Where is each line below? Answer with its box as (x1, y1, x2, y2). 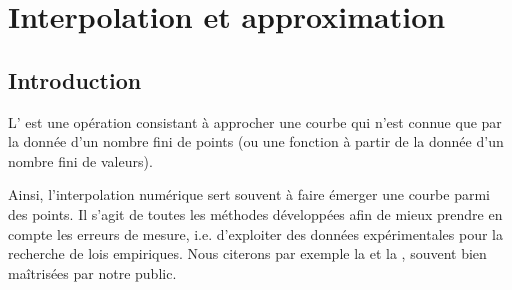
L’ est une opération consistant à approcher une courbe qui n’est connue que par (8, 111, 502, 132)
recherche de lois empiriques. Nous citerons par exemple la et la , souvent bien (8, 243, 487, 264)
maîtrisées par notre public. (8, 262, 177, 283)
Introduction (8, 64, 142, 95)
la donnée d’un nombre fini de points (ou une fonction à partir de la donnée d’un (8, 131, 504, 152)
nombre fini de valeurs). (8, 150, 153, 171)
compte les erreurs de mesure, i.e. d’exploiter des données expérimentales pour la (8, 223, 503, 244)
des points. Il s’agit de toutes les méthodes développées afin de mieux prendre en (8, 203, 503, 224)
